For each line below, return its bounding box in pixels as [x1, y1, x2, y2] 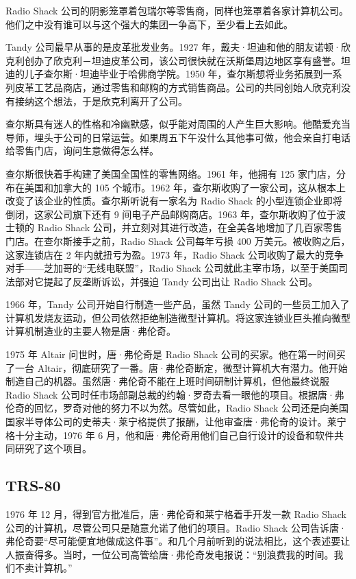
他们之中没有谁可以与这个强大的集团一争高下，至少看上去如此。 [5, 16, 293, 31]
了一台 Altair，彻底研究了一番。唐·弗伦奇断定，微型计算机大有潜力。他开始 [5, 360, 348, 375]
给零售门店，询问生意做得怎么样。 [5, 143, 159, 158]
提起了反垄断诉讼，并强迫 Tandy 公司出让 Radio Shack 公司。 [43, 274, 318, 288]
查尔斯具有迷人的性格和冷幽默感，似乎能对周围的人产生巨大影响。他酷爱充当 [5, 117, 351, 131]
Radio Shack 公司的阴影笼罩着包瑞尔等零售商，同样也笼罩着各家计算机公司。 [5, 3, 349, 17]
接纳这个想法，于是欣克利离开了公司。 [14, 93, 188, 108]
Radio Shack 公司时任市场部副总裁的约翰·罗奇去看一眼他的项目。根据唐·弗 [5, 387, 344, 401]
